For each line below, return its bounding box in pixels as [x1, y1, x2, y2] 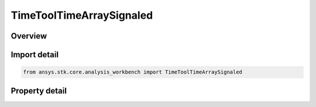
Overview [11, 31, 47, 41]
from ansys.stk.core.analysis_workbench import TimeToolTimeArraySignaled [23, 69, 243, 75]
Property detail [11, 85, 67, 96]
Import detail [11, 50, 59, 60]
